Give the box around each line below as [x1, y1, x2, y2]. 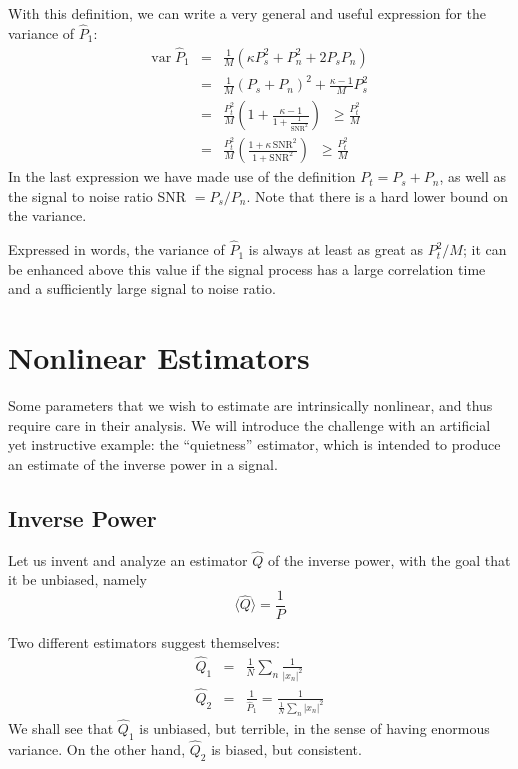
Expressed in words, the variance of [8, 239, 225, 260]
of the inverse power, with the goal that [267, 549, 511, 570]
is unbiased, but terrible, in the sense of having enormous [139, 717, 490, 738]
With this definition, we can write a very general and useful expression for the [8, 3, 487, 23]
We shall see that [8, 717, 114, 738]
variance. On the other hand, [8, 739, 186, 759]
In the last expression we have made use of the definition [8, 166, 356, 187]
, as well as [439, 166, 507, 187]
